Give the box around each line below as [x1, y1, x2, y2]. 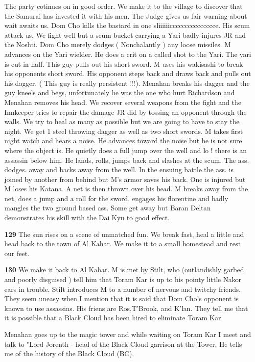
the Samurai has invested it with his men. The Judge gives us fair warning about [4, 10, 247, 21]
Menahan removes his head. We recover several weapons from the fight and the [4, 97, 241, 107]
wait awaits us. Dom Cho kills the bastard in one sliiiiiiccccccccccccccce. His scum [4, 20, 250, 30]
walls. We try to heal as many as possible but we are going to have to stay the [4, 116, 239, 127]
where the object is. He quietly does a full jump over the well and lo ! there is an [4, 145, 247, 155]
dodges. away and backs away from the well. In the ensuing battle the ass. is [4, 164, 233, 175]
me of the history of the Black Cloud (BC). [4, 348, 134, 359]
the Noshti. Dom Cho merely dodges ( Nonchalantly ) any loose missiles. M [4, 39, 231, 50]
